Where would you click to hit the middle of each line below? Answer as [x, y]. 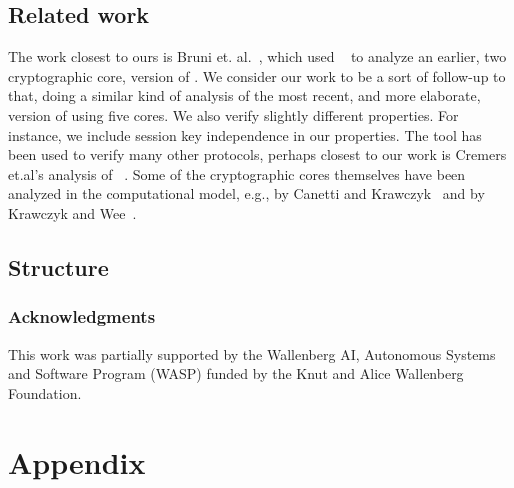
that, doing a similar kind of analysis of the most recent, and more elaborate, [244, 95]
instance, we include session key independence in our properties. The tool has [245, 134]
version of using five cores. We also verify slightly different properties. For [233, 114]
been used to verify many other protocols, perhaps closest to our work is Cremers [257, 154]
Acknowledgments [82, 316]
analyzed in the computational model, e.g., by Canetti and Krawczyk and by [246, 193]
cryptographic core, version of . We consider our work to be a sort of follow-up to [257, 75]
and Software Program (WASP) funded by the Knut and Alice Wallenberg [236, 373]
